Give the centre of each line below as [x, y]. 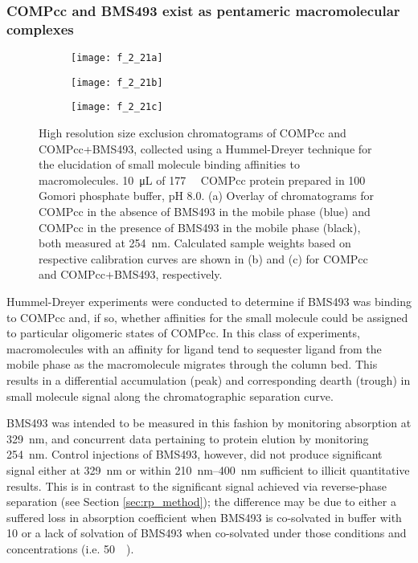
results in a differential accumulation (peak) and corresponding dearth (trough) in [209, 380]
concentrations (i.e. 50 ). [70, 548]
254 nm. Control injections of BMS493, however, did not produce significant [195, 454]
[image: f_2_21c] [117, 107]
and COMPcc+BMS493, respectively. [131, 274]
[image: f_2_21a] [117, 58]
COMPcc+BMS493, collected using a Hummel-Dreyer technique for [205, 148]
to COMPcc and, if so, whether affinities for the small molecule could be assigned [207, 317]
